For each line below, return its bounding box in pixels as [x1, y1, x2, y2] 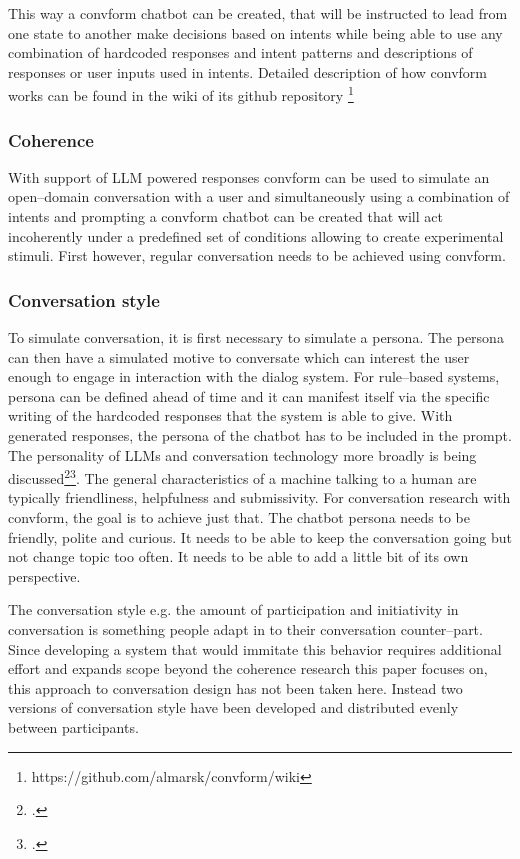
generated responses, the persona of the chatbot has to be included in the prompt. [8, 425, 512, 445]
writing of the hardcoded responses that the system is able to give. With [8, 405, 453, 426]
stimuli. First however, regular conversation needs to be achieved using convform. [8, 245, 506, 266]
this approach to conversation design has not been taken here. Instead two [8, 677, 463, 698]
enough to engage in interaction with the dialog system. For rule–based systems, [8, 366, 500, 387]
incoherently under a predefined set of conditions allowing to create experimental [8, 225, 504, 246]
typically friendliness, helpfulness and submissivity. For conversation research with [8, 487, 511, 508]
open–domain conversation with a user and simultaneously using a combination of [8, 186, 510, 207]
